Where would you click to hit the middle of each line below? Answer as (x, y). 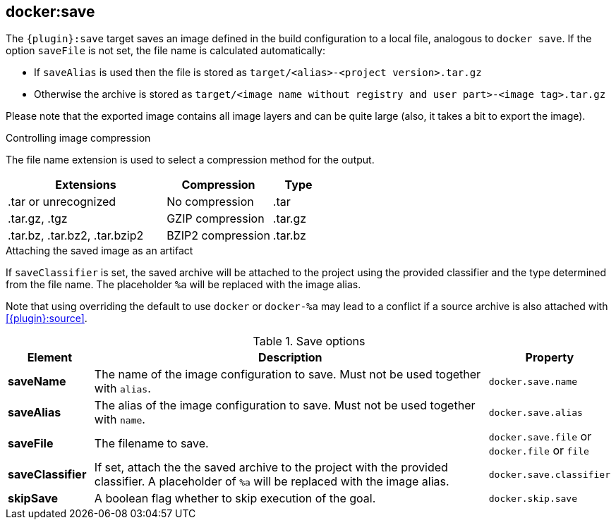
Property (550, 358)
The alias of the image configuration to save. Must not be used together (285, 406)
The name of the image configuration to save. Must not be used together (288, 375)
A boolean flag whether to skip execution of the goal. (235, 499)
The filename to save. (151, 444)
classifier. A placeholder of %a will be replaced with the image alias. (272, 482)
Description (290, 358)
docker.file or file (539, 451)
